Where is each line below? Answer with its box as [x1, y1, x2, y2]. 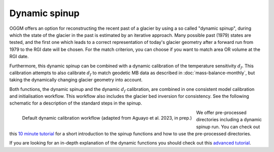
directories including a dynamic [196, 117, 262, 123]
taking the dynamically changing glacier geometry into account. [9, 77, 143, 83]
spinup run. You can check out [196, 124, 260, 130]
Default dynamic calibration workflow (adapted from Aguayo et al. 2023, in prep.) [22, 115, 192, 121]
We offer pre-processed [196, 109, 247, 116]
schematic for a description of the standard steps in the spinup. [9, 100, 142, 106]
